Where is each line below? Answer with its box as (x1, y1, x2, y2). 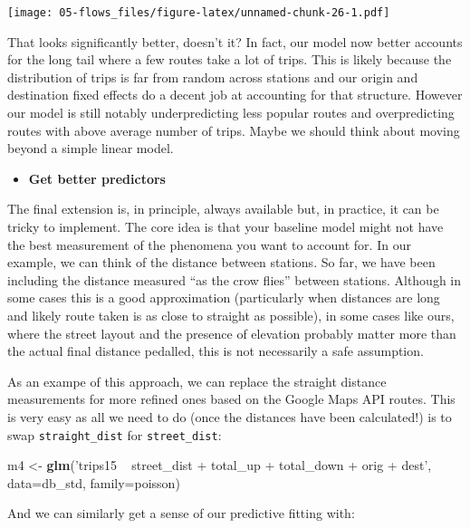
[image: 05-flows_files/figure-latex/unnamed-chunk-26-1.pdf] (7, 6, 390, 19)
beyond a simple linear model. (7, 139, 174, 158)
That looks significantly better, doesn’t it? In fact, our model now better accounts (7, 32, 463, 51)
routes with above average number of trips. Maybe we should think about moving (7, 120, 460, 139)
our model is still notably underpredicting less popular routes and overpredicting (7, 103, 455, 122)
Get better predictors (28, 168, 166, 187)
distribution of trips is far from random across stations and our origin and (7, 67, 418, 86)
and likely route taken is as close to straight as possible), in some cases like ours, (7, 305, 455, 324)
